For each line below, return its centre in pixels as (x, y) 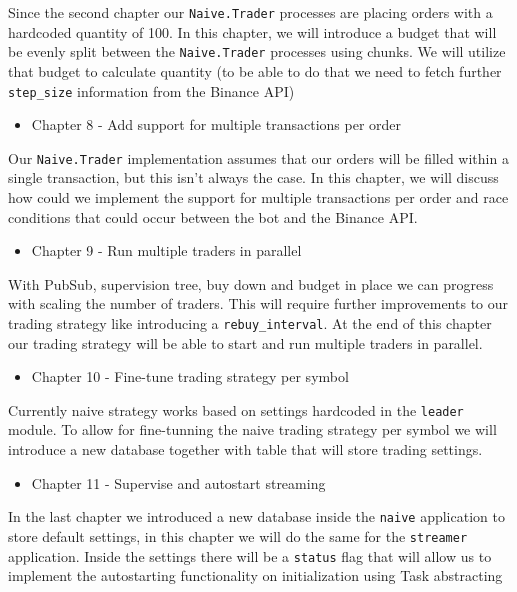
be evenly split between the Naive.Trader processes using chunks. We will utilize (257, 51)
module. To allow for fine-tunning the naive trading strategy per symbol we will (252, 429)
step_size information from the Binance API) (151, 90)
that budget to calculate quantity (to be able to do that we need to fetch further (255, 70)
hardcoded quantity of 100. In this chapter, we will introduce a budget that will (252, 31)
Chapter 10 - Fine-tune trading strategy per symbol (190, 376)
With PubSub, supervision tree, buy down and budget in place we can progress (251, 283)
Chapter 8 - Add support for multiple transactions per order (216, 124)
